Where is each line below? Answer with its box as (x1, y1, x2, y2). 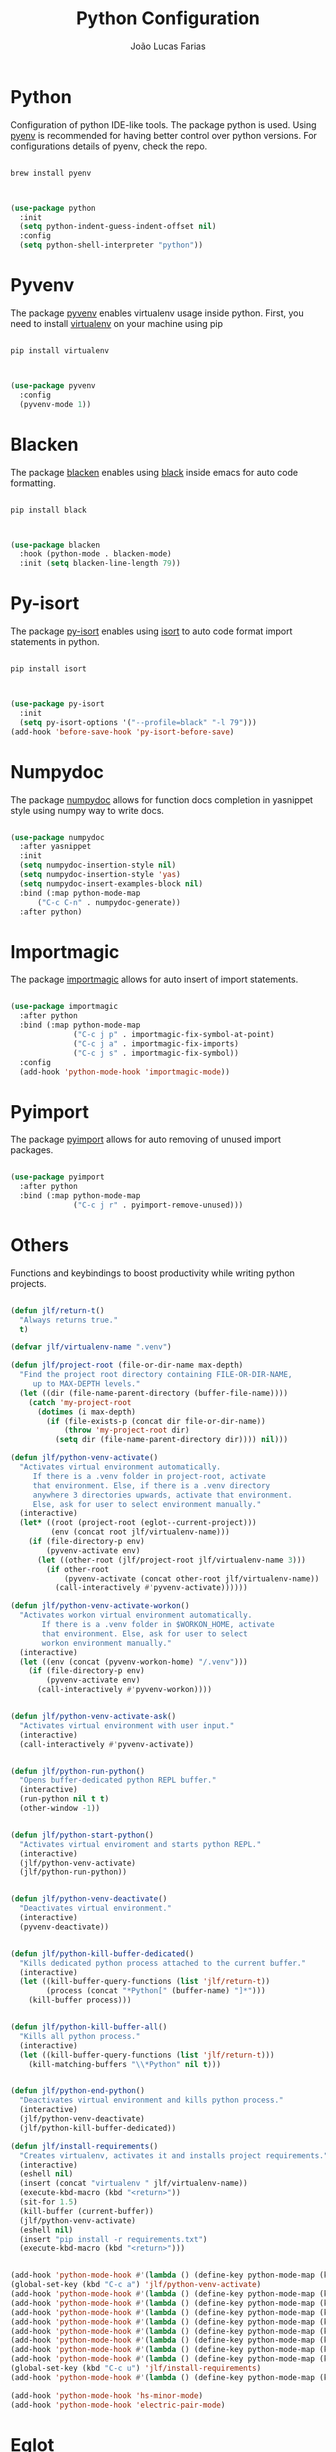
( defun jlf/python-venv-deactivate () (10, 1894, 168, 1904)
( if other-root (46, 1564, 110, 1574)
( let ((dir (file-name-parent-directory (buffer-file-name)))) (19, 1388, 288, 1398)
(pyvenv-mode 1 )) (19, 399, 92, 409)
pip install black (10, 505, 87, 515)
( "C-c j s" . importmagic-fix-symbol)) (73, 1048, 240, 1058)
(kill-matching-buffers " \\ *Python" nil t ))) (28, 2059, 222, 2069)
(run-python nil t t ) (19, 1794, 110, 1804)
